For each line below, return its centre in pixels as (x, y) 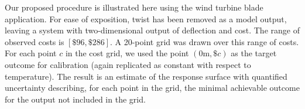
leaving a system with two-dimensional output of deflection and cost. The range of (152, 30)
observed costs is (35, 41)
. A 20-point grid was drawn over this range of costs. (204, 41)
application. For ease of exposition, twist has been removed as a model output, (146, 18)
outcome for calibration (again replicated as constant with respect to (128, 64)
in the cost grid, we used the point (127, 53)
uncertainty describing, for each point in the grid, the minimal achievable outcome (152, 88)
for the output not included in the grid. (75, 99)
